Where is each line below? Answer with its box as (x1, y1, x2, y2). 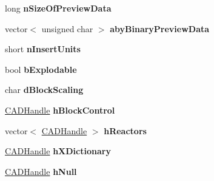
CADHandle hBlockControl (5, 103, 115, 116)
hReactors (104, 124, 147, 137)
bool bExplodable (5, 63, 77, 75)
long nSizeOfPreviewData (5, 2, 112, 14)
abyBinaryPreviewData (110, 22, 210, 35)
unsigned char (41, 22, 93, 35)
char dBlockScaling (5, 83, 84, 96)
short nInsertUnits (5, 43, 81, 55)
